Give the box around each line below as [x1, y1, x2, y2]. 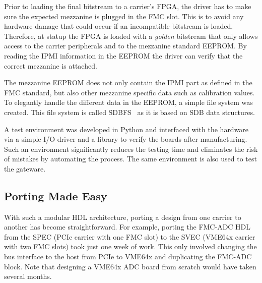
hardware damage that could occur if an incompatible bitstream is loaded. [4, 21, 233, 31]
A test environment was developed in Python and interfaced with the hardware [4, 124, 249, 134]
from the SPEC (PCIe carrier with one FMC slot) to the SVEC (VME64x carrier [4, 231, 255, 242]
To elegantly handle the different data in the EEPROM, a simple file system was [4, 97, 253, 107]
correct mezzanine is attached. [4, 60, 97, 71]
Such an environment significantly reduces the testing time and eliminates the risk [4, 143, 258, 154]
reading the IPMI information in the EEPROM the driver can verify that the [4, 50, 243, 61]
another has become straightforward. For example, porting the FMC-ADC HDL [4, 221, 251, 232]
